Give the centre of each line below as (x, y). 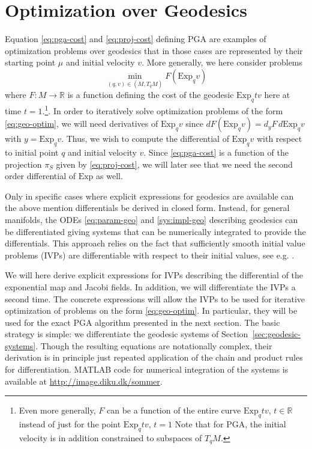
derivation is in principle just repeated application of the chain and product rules (154, 357)
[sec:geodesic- (277, 334)
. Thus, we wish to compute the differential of (145, 139)
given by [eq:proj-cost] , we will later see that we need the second (174, 164)
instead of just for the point (70, 424)
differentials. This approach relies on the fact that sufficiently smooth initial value (155, 243)
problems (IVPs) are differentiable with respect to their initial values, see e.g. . (150, 255)
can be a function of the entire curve (174, 410)
